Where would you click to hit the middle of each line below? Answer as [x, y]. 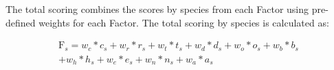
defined [21, 22]
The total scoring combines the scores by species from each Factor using [157, 9]
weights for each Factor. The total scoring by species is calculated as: [184, 22]
